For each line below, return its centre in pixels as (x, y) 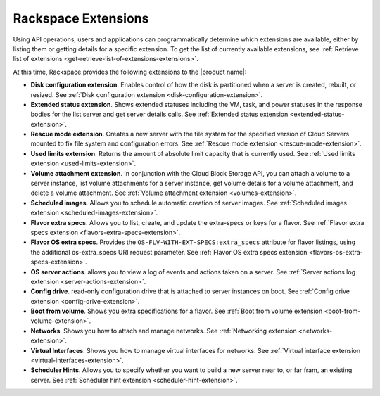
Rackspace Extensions (81, 18)
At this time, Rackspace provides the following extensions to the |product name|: (130, 72)
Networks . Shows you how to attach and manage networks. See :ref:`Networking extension (164, 331)
